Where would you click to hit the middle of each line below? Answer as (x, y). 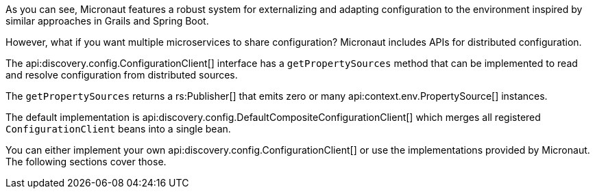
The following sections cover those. (86, 162)
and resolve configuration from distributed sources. (122, 75)
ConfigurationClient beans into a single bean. (118, 129)
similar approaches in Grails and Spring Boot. (107, 21)
